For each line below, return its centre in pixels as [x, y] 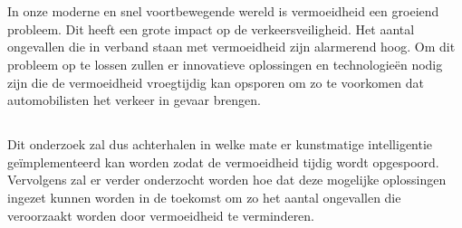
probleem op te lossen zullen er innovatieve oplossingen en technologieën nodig [225, 64]
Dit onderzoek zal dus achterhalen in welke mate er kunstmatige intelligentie [220, 144]
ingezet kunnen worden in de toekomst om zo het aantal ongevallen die [204, 197]
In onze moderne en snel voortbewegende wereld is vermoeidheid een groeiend [223, 11]
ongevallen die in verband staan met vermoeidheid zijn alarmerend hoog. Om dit [231, 47]
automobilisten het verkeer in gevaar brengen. [134, 100]
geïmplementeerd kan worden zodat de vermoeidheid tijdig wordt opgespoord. [223, 161]
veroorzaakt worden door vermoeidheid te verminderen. [161, 215]
